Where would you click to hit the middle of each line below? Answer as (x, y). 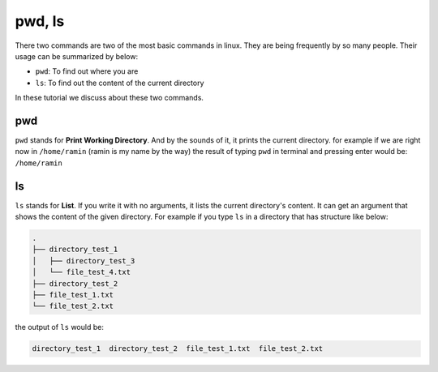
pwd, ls (40, 21)
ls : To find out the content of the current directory (120, 83)
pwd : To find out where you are (87, 71)
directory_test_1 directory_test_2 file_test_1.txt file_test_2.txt (178, 349)
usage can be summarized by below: (77, 56)
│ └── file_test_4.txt (82, 272)
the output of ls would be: (60, 327)
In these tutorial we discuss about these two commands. (109, 98)
